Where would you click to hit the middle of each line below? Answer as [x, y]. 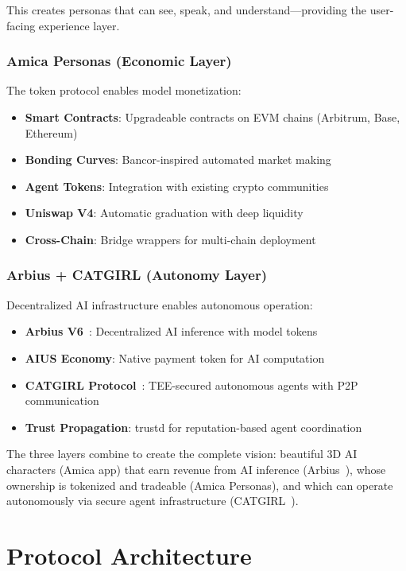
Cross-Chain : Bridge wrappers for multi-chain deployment [170, 239]
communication [62, 400]
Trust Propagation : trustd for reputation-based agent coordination [193, 427]
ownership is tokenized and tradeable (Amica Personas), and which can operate [200, 485]
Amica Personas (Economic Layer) [119, 61]
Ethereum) [51, 132]
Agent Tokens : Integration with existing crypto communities [177, 186]
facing [21, 25]
